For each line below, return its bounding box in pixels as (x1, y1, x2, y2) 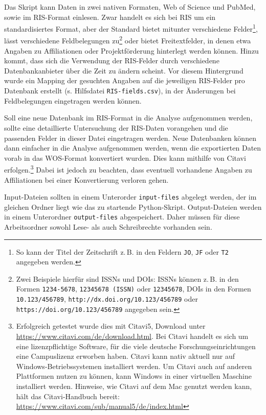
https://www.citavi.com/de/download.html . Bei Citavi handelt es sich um (16, 331, 249, 341)
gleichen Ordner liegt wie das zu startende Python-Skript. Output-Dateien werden (4, 201, 262, 212)
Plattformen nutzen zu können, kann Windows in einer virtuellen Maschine (16, 371, 252, 381)
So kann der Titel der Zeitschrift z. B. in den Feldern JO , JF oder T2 (16, 246, 229, 257)
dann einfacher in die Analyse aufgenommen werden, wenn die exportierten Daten (4, 142, 261, 153)
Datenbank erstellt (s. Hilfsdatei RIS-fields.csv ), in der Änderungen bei (4, 85, 236, 96)
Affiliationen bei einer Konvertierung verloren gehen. (4, 174, 169, 185)
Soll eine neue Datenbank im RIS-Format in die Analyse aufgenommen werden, (4, 112, 253, 123)
